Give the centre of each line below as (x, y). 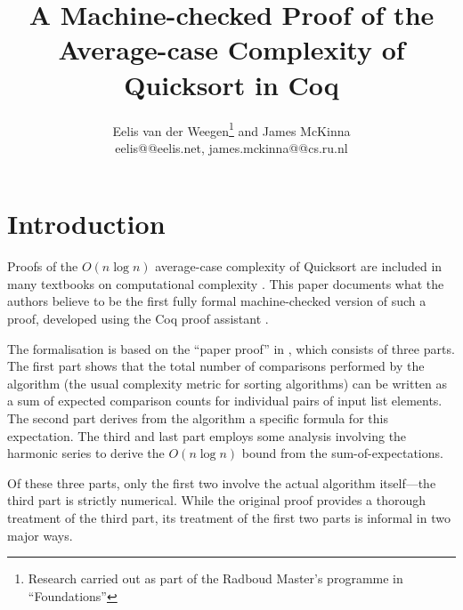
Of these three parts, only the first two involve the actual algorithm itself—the (222, 482)
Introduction (86, 224)
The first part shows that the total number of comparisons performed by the (216, 366)
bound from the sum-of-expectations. (342, 453)
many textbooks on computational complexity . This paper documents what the (226, 283)
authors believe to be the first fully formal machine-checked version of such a (217, 301)
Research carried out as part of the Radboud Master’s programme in (215, 578)
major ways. (40, 535)
